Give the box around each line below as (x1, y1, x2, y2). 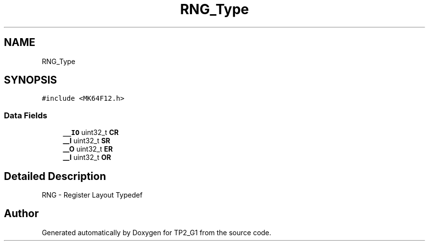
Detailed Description (4, 170, 106, 182)
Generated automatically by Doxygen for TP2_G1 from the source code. (42, 228, 271, 237)
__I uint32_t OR (63, 153, 111, 162)
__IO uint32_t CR (63, 128, 119, 137)
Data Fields (4, 110, 48, 120)
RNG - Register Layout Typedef (42, 191, 143, 200)
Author (4, 207, 39, 220)
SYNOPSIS (4, 74, 57, 87)
